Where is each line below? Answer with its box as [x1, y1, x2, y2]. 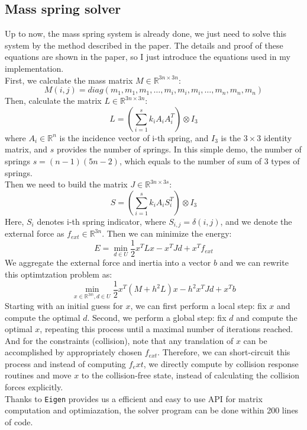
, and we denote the [220, 215, 292, 227]
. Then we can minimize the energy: [102, 227, 232, 240]
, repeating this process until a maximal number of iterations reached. [40, 323, 293, 335]
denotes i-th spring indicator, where [37, 215, 166, 227]
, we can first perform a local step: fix [130, 299, 267, 311]
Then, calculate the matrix [5, 94, 102, 107]
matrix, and [5, 143, 48, 155]
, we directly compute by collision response [143, 357, 299, 370]
